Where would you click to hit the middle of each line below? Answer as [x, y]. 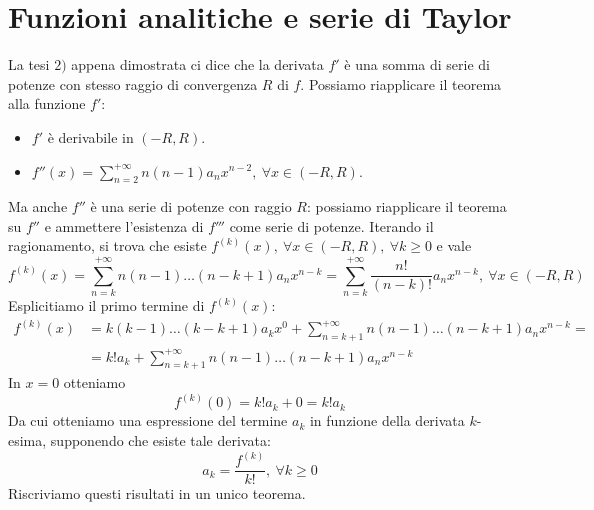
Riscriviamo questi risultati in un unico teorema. [157, 493]
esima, [27, 440]
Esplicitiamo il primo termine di [106, 305]
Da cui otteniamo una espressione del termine [148, 420]
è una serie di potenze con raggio [191, 206]
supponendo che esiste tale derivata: [160, 440]
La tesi [29, 64]
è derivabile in [90, 136]
